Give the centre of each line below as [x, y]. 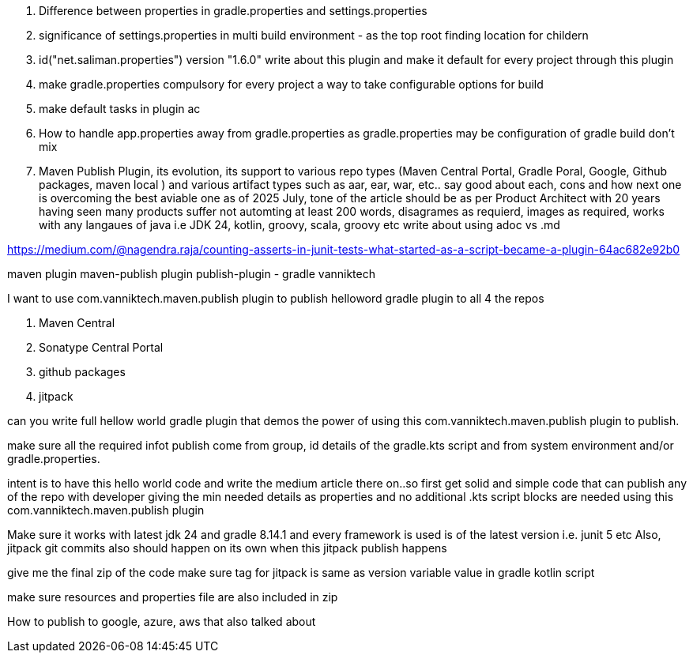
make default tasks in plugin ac [120, 109]
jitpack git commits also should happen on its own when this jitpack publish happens [227, 548]
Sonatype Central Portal [101, 347]
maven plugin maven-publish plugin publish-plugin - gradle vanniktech [191, 274]
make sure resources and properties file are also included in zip [173, 597]
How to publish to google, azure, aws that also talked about [162, 621]
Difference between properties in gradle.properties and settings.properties [233, 11]
